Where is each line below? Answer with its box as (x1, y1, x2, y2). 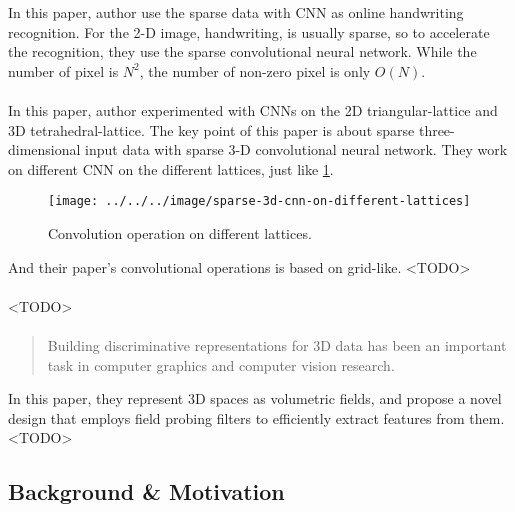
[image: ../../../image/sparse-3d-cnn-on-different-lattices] (48, 194, 471, 209)
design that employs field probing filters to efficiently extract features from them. (8, 407, 505, 428)
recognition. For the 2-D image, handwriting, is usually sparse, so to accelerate (8, 21, 490, 42)
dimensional (8, 139, 81, 160)
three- (418, 119, 455, 140)
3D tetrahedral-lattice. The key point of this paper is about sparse (8, 119, 415, 140)
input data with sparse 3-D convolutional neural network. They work (85, 139, 508, 160)
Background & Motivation (8, 476, 285, 507)
